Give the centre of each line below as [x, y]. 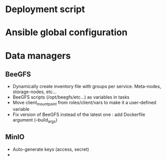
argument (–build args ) [35, 120]
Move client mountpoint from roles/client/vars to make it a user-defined [85, 103]
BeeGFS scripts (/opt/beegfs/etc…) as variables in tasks [71, 97]
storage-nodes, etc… [34, 92]
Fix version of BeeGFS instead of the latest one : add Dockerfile [79, 114]
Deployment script [45, 9]
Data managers [38, 55]
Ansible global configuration [66, 33]
